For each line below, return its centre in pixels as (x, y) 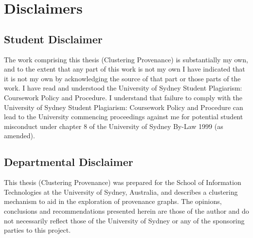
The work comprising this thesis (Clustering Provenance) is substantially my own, (126, 59)
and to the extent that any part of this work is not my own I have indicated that (125, 69)
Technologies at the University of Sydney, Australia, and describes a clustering (121, 192)
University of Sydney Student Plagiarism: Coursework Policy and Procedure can (124, 107)
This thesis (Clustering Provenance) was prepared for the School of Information (123, 182)
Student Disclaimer (53, 39)
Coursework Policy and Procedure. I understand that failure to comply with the (123, 97)
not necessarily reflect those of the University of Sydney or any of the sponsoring (124, 220)
